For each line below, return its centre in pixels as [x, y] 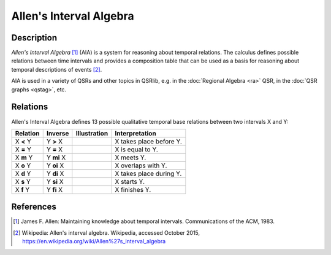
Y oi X [55, 166]
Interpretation [135, 133]
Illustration [92, 133]
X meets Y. [131, 158]
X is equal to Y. [137, 149]
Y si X [55, 181]
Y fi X [55, 189]
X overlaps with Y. [141, 166]
